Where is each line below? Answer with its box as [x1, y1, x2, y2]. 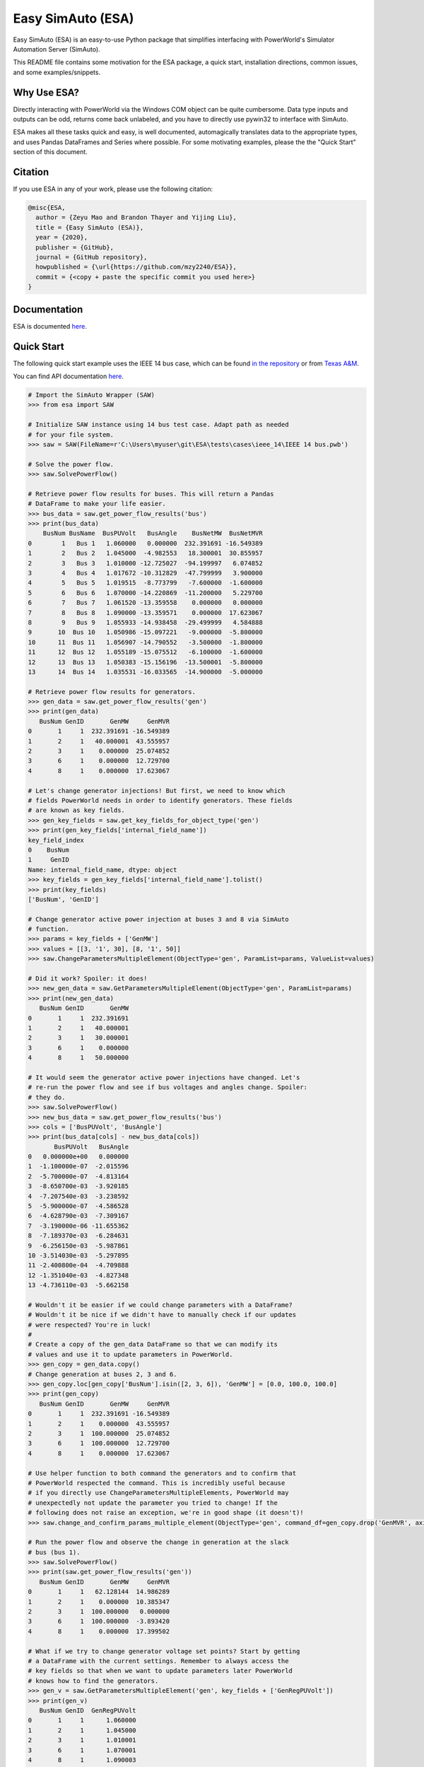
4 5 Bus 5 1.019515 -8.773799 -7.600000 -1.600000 [28, 579, 263, 587]
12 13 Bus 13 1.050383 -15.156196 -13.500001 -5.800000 [28, 658, 263, 666]
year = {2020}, [35, 233, 88, 242]
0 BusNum [28, 845, 70, 854]
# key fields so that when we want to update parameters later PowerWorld [28, 1667, 293, 1675]
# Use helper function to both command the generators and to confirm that [28, 1469, 297, 1477]
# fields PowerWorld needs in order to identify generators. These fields [28, 797, 293, 804]
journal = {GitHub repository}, [35, 253, 148, 262]
